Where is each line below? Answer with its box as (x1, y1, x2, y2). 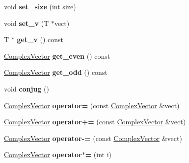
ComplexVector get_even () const (4, 50, 110, 61)
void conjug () (4, 83, 49, 93)
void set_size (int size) (4, 1, 76, 11)
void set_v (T (4, 18, 49, 28)
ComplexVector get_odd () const (4, 67, 108, 77)
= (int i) (85, 149, 112, 160)
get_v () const (17, 34, 63, 45)
